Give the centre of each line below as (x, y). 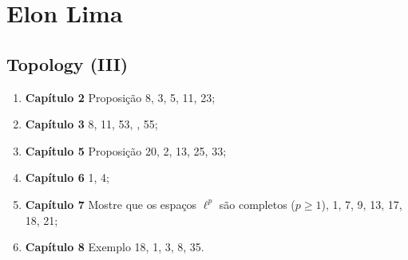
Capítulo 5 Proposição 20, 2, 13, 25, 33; (126, 150)
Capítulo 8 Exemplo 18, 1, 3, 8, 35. (115, 247)
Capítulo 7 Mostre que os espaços (111, 204)
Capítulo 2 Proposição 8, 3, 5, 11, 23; (120, 97)
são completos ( (257, 204)
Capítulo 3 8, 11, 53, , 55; (91, 124)
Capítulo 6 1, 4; (67, 177)
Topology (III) (67, 63)
